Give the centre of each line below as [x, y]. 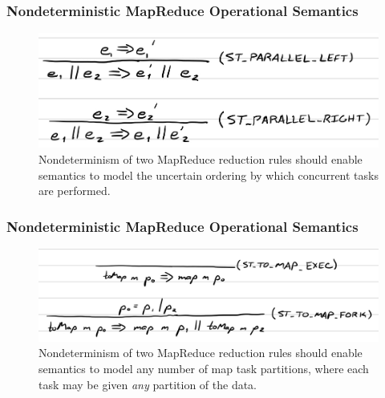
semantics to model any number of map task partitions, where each [204, 369]
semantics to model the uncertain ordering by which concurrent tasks [209, 175]
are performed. [75, 191]
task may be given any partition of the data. [148, 384]
